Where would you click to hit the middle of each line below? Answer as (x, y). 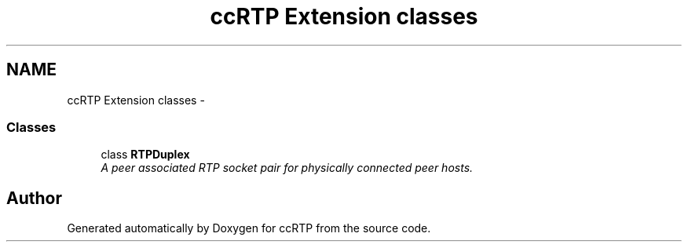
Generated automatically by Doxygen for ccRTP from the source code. (249, 228)
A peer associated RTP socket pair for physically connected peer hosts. (287, 168)
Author (34, 198)
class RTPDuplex (145, 155)
